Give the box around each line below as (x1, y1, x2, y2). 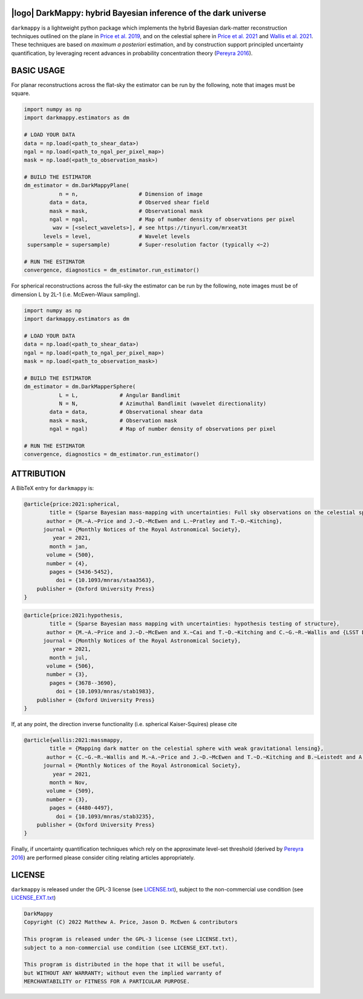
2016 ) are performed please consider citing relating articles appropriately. (11, 854, 195, 861)
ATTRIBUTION (11, 468, 66, 479)
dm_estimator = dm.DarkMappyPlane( (24, 182, 129, 189)
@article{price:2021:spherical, (24, 500, 120, 508)
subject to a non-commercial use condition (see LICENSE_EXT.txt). (24, 944, 229, 951)
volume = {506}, (46, 663, 95, 670)
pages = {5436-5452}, (49, 569, 114, 575)
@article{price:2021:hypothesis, (24, 612, 123, 618)
